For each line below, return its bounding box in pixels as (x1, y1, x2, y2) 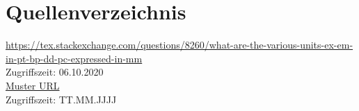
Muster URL (6, 78, 60, 92)
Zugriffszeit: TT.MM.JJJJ (6, 92, 117, 106)
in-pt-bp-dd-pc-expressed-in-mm (6, 51, 143, 65)
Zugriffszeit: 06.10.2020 (6, 65, 104, 79)
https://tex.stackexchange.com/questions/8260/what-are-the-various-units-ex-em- (6, 37, 353, 52)
